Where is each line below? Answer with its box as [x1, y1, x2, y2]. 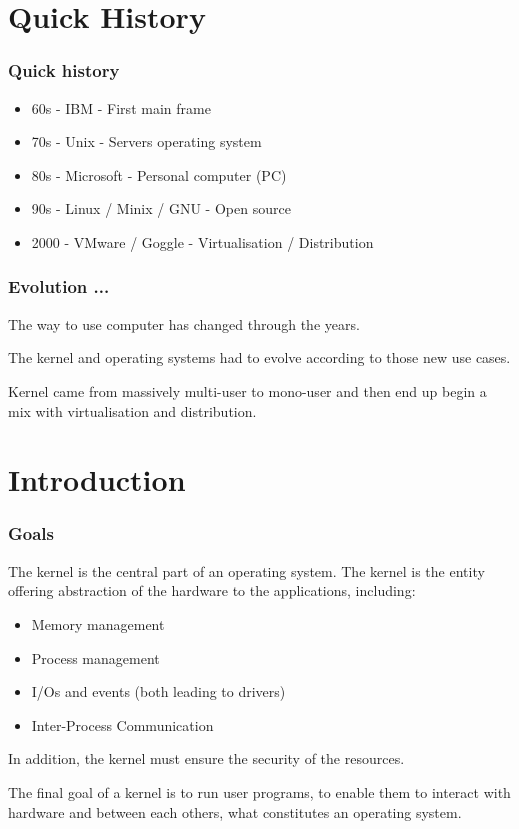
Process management [31, 647, 160, 668]
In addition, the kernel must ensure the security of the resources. [8, 748, 405, 769]
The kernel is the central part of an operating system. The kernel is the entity [8, 560, 485, 581]
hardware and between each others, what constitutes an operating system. [8, 801, 462, 822]
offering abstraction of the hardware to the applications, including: [8, 580, 416, 601]
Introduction [8, 459, 186, 500]
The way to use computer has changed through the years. [8, 313, 360, 334]
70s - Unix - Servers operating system [31, 131, 262, 152]
